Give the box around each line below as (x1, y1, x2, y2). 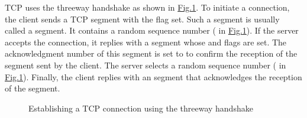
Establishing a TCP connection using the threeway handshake (28, 101, 253, 114)
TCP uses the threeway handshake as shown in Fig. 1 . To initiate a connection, (5, 1, 290, 13)
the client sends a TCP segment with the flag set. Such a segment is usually (5, 12, 280, 25)
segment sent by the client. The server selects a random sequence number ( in (5, 58, 286, 71)
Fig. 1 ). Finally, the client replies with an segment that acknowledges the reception (5, 70, 302, 83)
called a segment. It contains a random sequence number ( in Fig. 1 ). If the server (5, 24, 299, 37)
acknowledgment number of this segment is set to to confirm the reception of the (5, 47, 298, 60)
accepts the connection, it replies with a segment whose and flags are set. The (5, 35, 287, 48)
